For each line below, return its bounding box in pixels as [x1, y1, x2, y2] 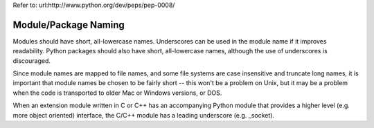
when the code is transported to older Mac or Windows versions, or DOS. [12, 89, 222, 97]
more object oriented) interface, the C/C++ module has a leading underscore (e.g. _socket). [12, 111, 275, 119]
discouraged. [12, 56, 51, 65]
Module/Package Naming [12, 19, 125, 30]
